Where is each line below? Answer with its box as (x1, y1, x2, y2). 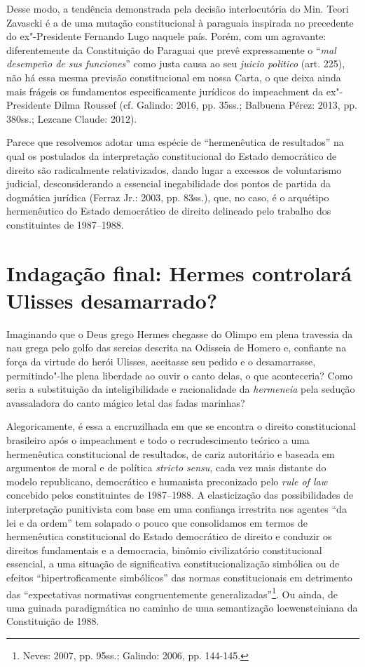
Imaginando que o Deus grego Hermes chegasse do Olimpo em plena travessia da (6, 326, 353, 341)
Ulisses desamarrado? (6, 285, 218, 314)
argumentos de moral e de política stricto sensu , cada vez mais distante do (6, 460, 326, 475)
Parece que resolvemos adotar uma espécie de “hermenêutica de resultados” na (6, 135, 344, 149)
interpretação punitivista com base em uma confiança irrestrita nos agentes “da (6, 501, 347, 516)
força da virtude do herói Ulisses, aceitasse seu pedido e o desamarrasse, (6, 354, 316, 368)
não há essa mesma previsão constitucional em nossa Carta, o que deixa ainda (6, 69, 341, 84)
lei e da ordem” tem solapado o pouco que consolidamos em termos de (6, 515, 308, 530)
